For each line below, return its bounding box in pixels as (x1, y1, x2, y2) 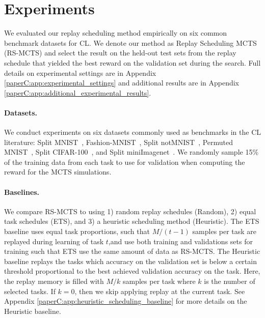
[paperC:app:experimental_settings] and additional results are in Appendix (4, 77, 239, 88)
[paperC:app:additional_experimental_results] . (4, 87, 151, 98)
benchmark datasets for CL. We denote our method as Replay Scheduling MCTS (4, 37, 257, 48)
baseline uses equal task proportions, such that (4, 226, 150, 237)
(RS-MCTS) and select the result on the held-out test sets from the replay (4, 47, 236, 58)
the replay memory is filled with (4, 276, 104, 286)
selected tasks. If (4, 285, 56, 296)
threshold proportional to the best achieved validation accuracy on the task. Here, (4, 266, 260, 276)
